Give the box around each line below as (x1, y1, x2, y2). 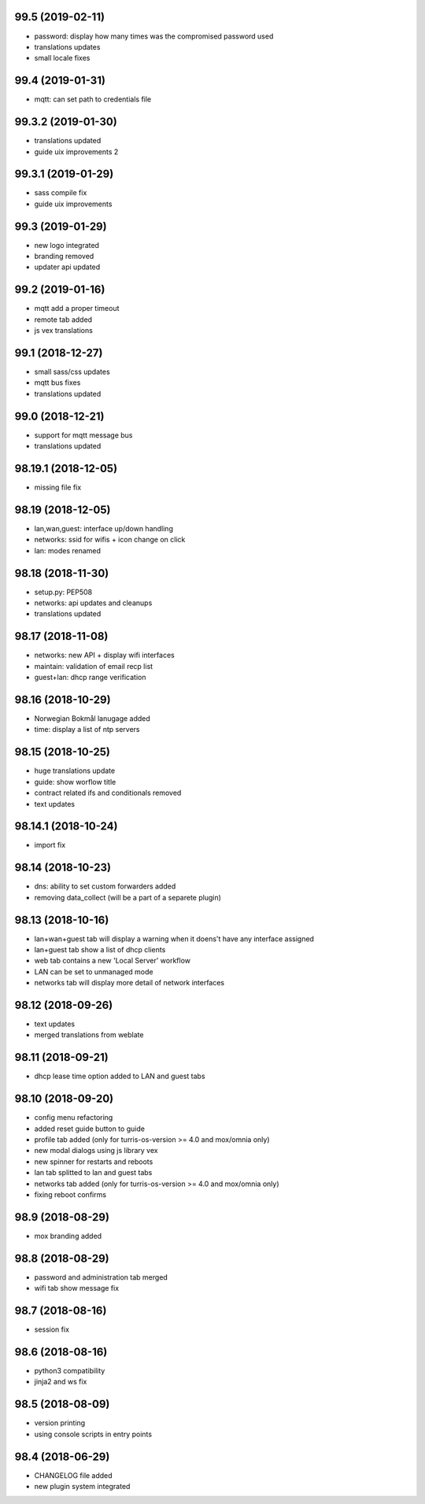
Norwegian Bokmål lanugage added (34, 714, 151, 723)
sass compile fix (34, 188, 87, 198)
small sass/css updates (34, 367, 110, 377)
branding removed (34, 252, 94, 261)
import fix (34, 841, 66, 850)
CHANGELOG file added (34, 1470, 113, 1480)
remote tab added (34, 315, 93, 324)
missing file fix (34, 482, 82, 492)
